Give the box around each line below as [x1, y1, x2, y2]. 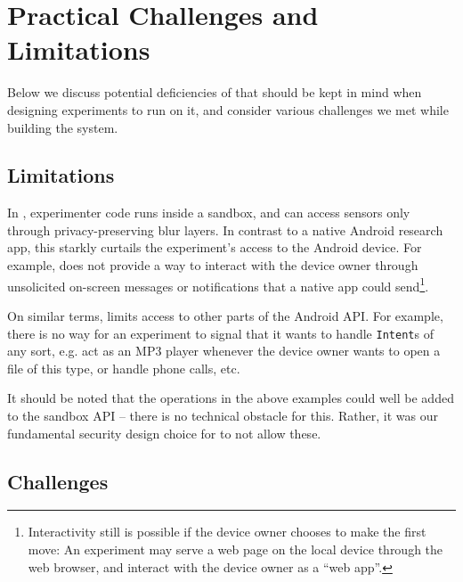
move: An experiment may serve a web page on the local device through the [28, 539, 443, 558]
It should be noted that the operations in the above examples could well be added [7, 389, 454, 407]
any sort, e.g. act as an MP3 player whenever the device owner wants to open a [7, 341, 441, 360]
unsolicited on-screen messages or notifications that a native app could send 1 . [7, 274, 429, 295]
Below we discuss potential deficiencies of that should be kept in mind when [7, 83, 422, 102]
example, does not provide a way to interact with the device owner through [7, 256, 418, 275]
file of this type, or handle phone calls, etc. [7, 358, 240, 377]
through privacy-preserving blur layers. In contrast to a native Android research [7, 220, 443, 239]
